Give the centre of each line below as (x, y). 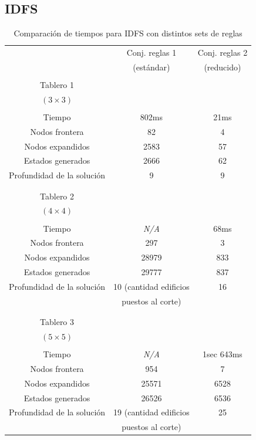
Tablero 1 (57, 84)
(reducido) (223, 67)
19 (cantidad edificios (151, 412)
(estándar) (151, 67)
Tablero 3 (57, 322)
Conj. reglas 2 (223, 53)
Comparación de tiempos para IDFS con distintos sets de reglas (128, 33)
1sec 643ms (223, 354)
